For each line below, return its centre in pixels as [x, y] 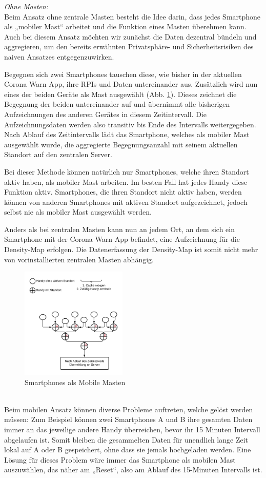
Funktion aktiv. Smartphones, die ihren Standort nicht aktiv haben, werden [123, 192]
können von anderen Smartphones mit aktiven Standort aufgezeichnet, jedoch [126, 202]
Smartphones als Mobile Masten [75, 382]
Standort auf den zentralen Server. [58, 154]
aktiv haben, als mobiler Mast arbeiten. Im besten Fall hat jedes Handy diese [126, 181]
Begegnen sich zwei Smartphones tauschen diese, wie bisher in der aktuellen [123, 74]
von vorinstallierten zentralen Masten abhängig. [79, 259]
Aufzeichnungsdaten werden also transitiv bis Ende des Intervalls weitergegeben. [130, 124]
